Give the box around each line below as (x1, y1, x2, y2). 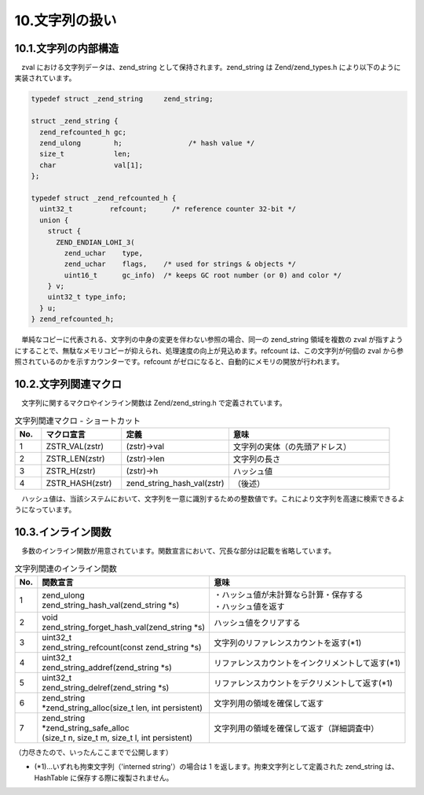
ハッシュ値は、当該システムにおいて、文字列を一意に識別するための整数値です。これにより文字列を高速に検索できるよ (20, 494, 405, 503)
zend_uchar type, (64, 248, 144, 257)
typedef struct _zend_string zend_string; (31, 94, 214, 104)
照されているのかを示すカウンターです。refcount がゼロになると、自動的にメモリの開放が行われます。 (14, 357, 345, 366)
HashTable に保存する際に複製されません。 (34, 773, 174, 782)
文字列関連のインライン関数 (14, 563, 118, 574)
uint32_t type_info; (47, 293, 127, 302)
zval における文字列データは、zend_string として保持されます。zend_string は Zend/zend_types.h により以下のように (20, 63, 401, 72)
